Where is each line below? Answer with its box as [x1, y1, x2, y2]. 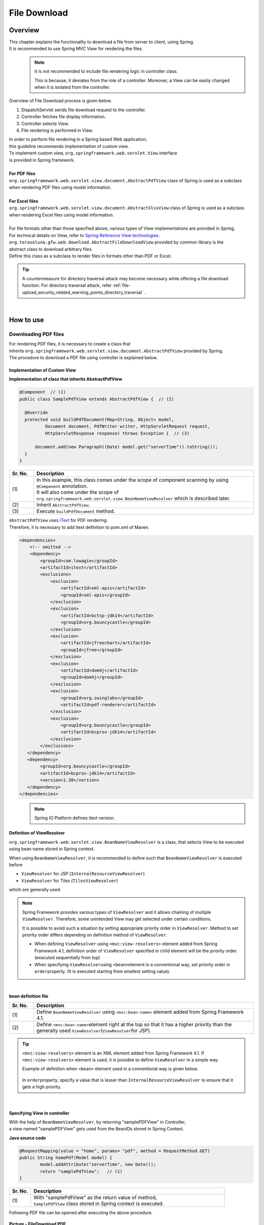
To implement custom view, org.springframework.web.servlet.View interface [9, 150, 177, 156]
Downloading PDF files [9, 331, 65, 338]
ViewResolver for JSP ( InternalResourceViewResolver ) [21, 871, 145, 877]
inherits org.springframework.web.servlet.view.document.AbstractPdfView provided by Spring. [9, 348, 223, 354]
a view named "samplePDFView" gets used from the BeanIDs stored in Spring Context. [9, 1126, 184, 1132]
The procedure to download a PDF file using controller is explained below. [9, 354, 158, 360]
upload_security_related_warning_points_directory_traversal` [22, 289, 144, 295]
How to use [9, 316, 44, 324]
